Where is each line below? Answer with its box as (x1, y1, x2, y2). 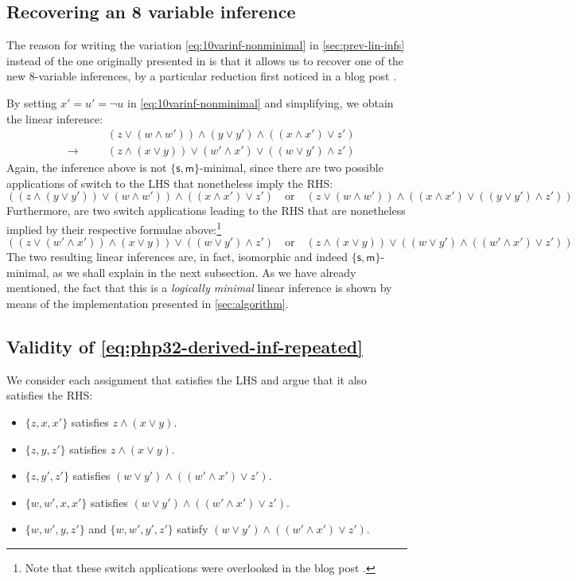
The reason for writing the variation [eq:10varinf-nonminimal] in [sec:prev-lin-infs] (6, 37, 405, 53)
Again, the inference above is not (6, 159, 167, 176)
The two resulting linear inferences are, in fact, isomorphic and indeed (6, 248, 348, 265)
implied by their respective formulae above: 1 (6, 219, 222, 237)
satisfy (177, 521, 208, 537)
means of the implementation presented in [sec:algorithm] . (6, 295, 289, 312)
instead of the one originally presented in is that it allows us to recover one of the (6, 52, 404, 68)
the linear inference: (6, 110, 103, 127)
